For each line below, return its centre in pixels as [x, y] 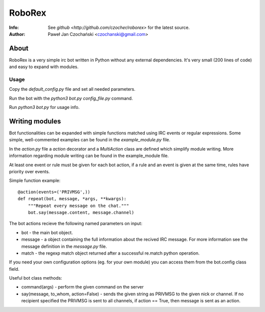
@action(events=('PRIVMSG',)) [54, 192]
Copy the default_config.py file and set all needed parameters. [72, 89]
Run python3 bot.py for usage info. [44, 107]
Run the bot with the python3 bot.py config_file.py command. [71, 98]
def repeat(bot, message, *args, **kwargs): [72, 199]
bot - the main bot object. [47, 233]
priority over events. [29, 172]
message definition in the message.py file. [64, 246]
